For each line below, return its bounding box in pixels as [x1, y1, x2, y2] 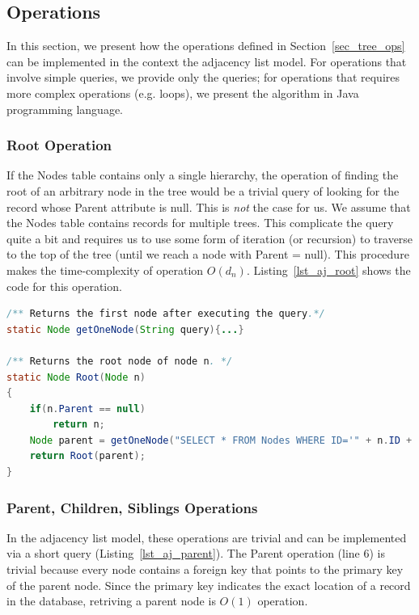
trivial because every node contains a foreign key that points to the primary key [6, 561, 404, 578]
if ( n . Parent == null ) [29, 402, 146, 415]
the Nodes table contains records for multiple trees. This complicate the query [6, 214, 394, 231]
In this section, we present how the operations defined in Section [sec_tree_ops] [6, 37, 405, 54]
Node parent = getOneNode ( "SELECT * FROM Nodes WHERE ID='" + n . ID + [29, 434, 413, 446]
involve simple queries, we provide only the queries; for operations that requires [6, 69, 400, 86]
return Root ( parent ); [29, 450, 146, 462]
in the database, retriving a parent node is [6, 592, 216, 609]
